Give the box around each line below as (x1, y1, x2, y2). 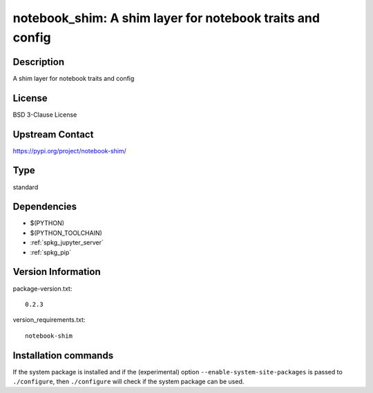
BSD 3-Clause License (12, 111, 77, 119)
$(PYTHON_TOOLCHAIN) (30, 229, 103, 237)
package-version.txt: (12, 284, 73, 293)
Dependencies (12, 201, 77, 213)
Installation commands (12, 349, 114, 361)
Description (12, 56, 65, 68)
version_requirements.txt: (12, 316, 86, 324)
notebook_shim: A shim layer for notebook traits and (12, 10, 321, 26)
